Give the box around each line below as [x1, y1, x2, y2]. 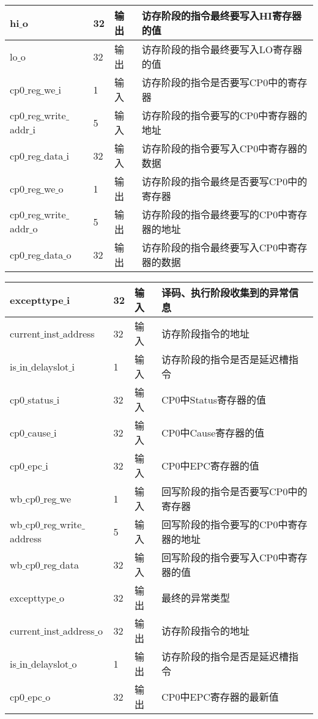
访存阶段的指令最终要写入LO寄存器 [141, 42, 303, 56]
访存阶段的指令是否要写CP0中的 [141, 75, 288, 89]
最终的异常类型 [161, 591, 231, 605]
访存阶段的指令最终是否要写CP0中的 [141, 174, 308, 188]
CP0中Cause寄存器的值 [161, 426, 265, 440]
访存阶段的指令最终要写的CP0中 [141, 207, 288, 221]
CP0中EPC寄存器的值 [161, 459, 259, 473]
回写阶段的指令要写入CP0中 [161, 550, 288, 564]
